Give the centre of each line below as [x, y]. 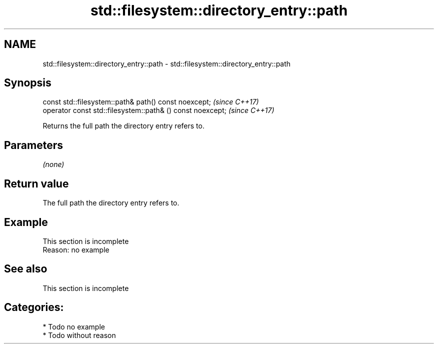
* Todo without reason [79, 335]
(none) [53, 164]
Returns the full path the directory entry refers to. [123, 126]
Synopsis [28, 83]
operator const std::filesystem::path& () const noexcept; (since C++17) [158, 110]
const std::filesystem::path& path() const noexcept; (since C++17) [151, 102]
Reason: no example [76, 249]
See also [26, 269]
